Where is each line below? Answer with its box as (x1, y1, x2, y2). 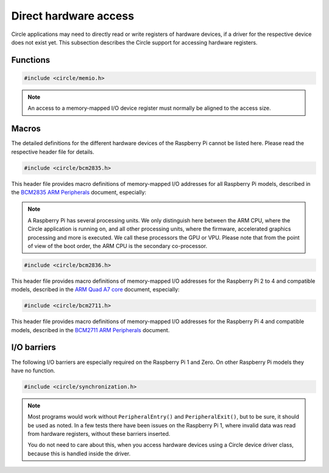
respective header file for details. (11, 148, 94, 155)
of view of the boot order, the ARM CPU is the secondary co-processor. (27, 242, 207, 249)
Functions (11, 55, 51, 65)
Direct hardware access (11, 9, 134, 23)
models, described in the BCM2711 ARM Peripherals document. (11, 326, 170, 333)
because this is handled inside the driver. (27, 450, 131, 457)
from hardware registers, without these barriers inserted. (27, 430, 171, 438)
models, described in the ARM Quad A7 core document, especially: (11, 286, 180, 293)
